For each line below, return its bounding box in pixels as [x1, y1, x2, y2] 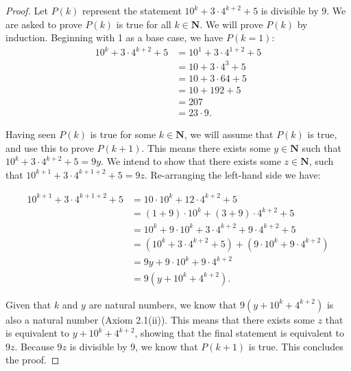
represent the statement [82, 3, 182, 17]
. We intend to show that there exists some [101, 154, 281, 168]
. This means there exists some [141, 140, 271, 155]
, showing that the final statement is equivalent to [134, 326, 345, 340]
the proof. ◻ [5, 352, 60, 367]
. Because [14, 339, 54, 353]
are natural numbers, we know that [88, 297, 237, 311]
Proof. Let [5, 3, 48, 17]
